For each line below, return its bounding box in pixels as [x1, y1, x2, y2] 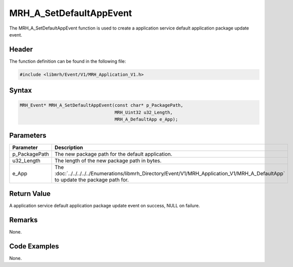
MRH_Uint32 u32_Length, [114, 109, 173, 115]
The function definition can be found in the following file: [9, 58, 126, 64]
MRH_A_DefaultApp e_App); [114, 117, 178, 122]
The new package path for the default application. [54, 150, 172, 157]
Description [54, 144, 83, 151]
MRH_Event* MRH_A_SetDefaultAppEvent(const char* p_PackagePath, [19, 103, 183, 108]
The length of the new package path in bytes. [54, 157, 162, 164]
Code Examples [9, 242, 59, 250]
